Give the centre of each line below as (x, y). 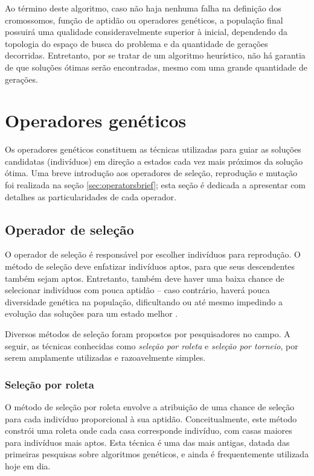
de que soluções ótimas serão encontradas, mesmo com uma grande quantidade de (156, 67)
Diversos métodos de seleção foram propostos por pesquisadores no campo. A (148, 334)
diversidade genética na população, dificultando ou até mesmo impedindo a (144, 301)
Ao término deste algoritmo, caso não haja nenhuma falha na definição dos (143, 8)
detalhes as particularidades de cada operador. (91, 196)
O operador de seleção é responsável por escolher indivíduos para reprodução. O (153, 254)
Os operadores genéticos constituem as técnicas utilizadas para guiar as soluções (153, 149)
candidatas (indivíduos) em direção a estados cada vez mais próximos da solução (154, 161)
